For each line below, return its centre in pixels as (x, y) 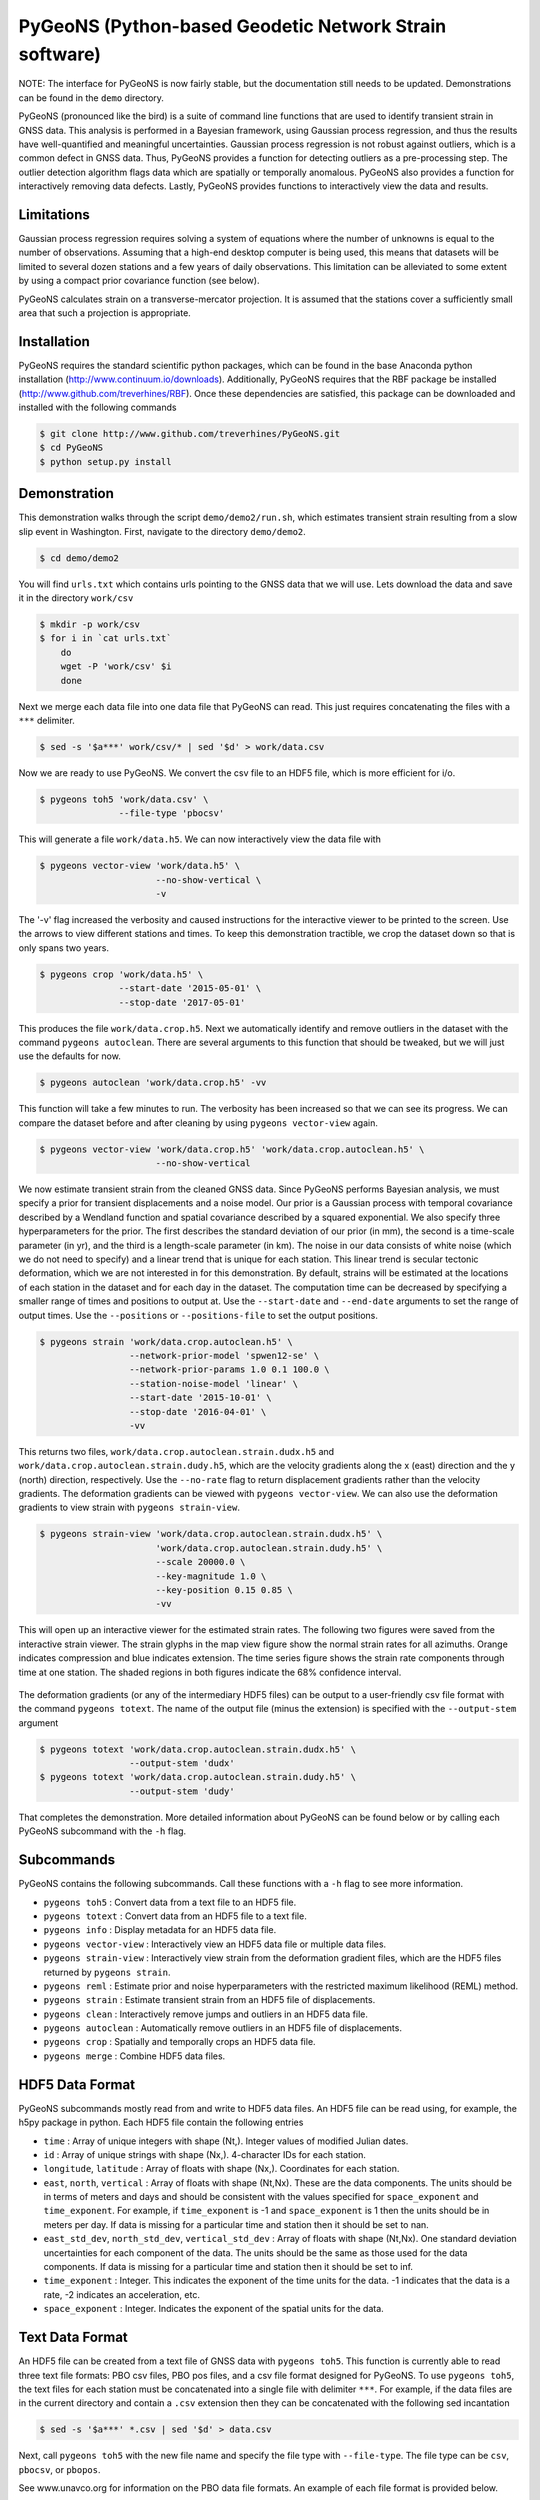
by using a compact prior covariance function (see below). (139, 281)
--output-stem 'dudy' (181, 1791)
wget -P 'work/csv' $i (116, 666)
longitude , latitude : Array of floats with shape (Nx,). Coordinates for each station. (221, 2169)
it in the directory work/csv (76, 598)
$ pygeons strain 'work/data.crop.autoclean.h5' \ (166, 1341)
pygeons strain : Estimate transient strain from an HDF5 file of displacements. (209, 2000)
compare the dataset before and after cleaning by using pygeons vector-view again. (198, 1122)
